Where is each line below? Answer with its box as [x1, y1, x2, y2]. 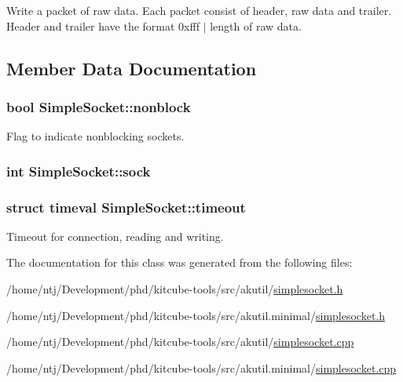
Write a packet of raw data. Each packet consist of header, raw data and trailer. [6, 2, 392, 18]
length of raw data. [210, 17, 302, 34]
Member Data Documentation [6, 56, 257, 80]
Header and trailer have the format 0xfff [6, 17, 200, 34]
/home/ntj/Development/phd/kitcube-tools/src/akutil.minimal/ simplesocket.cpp [6, 359, 397, 376]
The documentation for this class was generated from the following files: [6, 254, 353, 271]
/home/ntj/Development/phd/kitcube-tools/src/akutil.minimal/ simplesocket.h [6, 307, 386, 323]
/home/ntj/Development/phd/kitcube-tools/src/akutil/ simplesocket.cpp [6, 333, 354, 350]
